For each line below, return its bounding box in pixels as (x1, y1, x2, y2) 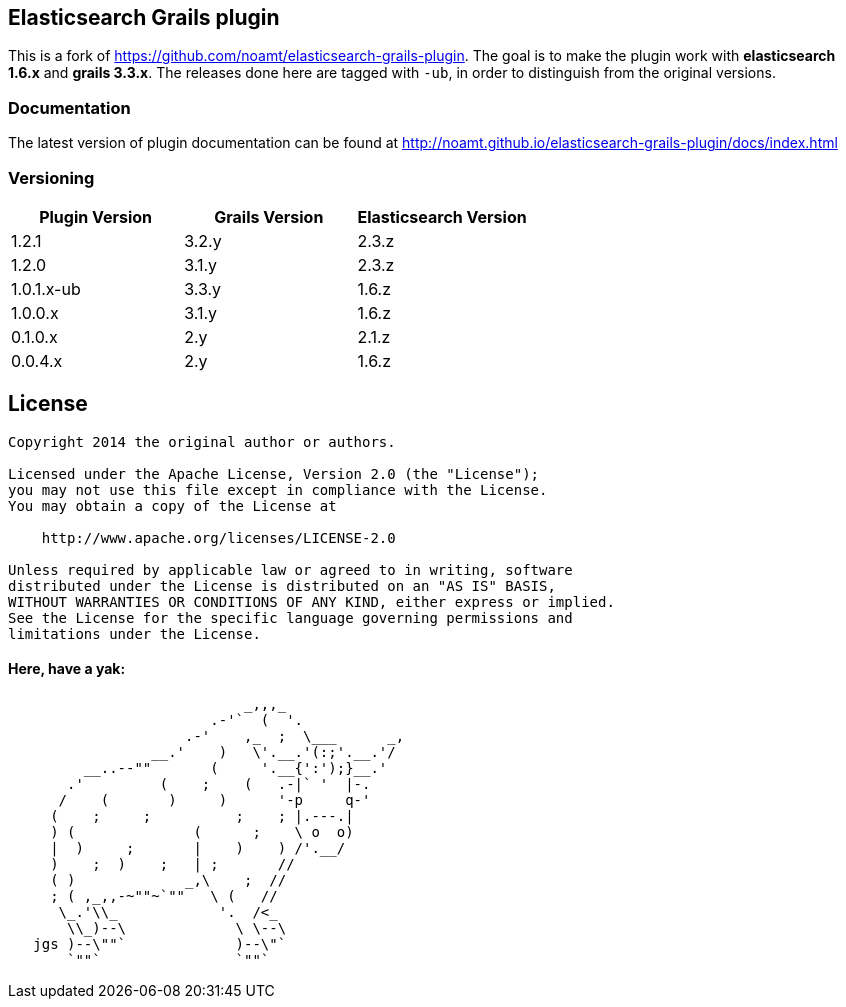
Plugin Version (39, 206, 153, 227)
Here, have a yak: (8, 660, 126, 678)
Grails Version (214, 206, 324, 227)
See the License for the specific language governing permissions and (8, 609, 573, 626)
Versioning (8, 167, 95, 188)
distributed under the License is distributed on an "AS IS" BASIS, (8, 577, 556, 594)
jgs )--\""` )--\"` (33, 935, 287, 952)
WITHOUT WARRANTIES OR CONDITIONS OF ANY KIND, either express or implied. (8, 593, 615, 610)
